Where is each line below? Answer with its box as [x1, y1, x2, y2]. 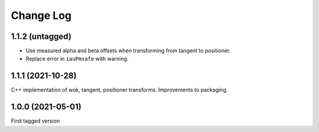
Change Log [11, 9, 72, 22]
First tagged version [11, 117, 60, 124]
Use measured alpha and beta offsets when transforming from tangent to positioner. [25, 47, 231, 54]
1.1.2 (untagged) [11, 31, 72, 41]
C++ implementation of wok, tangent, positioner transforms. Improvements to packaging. [11, 86, 228, 94]
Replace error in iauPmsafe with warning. [25, 55, 129, 62]
